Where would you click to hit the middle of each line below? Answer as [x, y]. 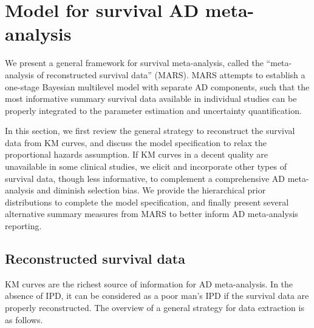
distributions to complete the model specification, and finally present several [147, 202]
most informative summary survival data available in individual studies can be [151, 99]
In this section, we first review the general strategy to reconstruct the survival [150, 131]
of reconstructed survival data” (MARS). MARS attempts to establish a [171, 74]
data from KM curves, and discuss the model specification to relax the [136, 142]
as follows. [24, 319]
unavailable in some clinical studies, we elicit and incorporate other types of [146, 166]
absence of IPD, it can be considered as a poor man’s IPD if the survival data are [157, 296]
